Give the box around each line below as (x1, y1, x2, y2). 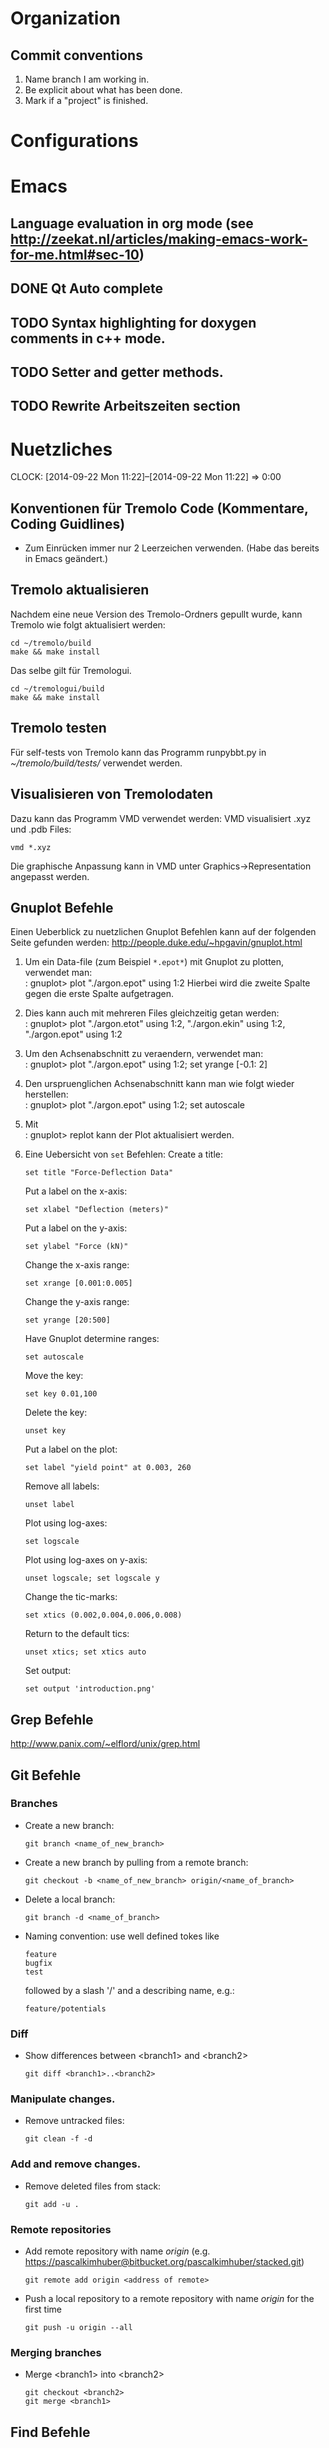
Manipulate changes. (10, 2092, 116, 2106)
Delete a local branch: (24, 1893, 116, 1905)
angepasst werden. (10, 870, 90, 882)
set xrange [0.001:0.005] (24, 1278, 133, 1289)
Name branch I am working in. (24, 73, 150, 85)
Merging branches (10, 2345, 102, 2359)
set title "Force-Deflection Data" (24, 1168, 174, 1178)
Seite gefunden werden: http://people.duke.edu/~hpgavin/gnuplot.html (10, 937, 303, 949)
